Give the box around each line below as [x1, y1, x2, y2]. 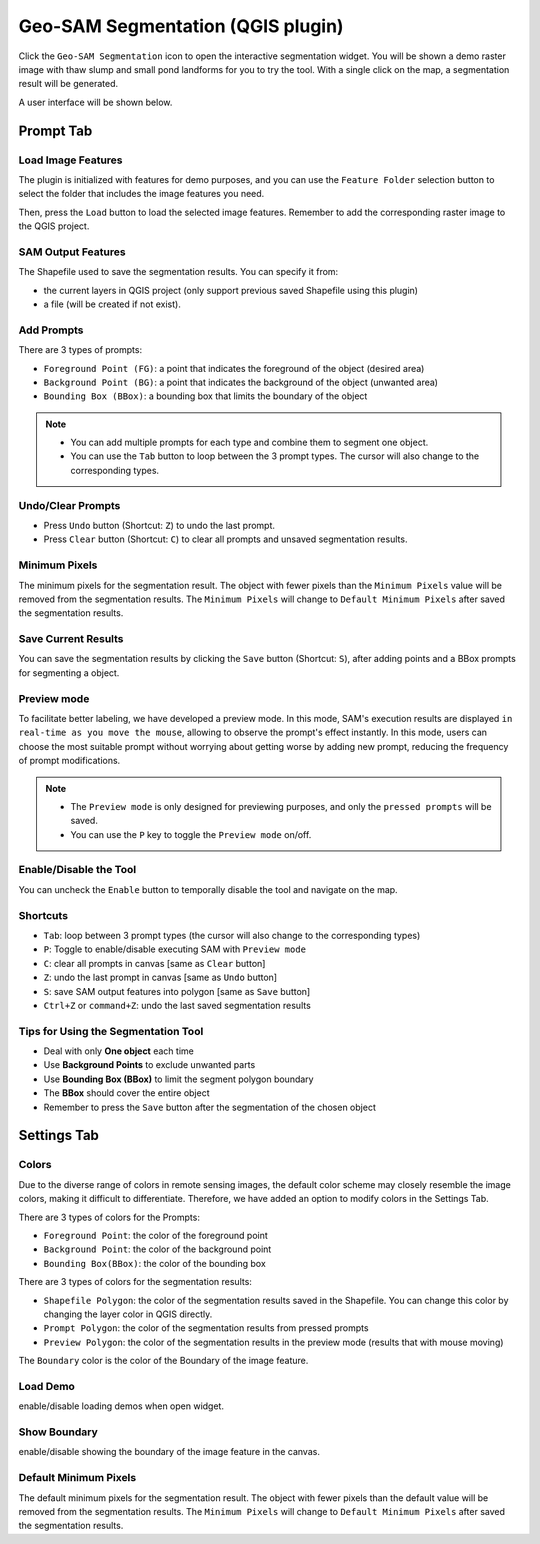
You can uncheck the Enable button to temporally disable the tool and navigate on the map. [18, 883, 399, 895]
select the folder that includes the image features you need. [18, 188, 265, 200]
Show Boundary [18, 1425, 99, 1439]
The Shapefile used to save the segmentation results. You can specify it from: [18, 266, 339, 278]
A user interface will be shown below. [18, 96, 173, 108]
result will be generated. [18, 78, 119, 90]
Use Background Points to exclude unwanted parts [43, 1059, 256, 1071]
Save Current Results [18, 632, 124, 646]
